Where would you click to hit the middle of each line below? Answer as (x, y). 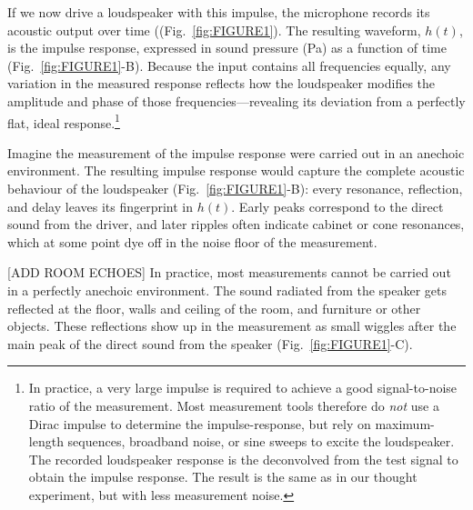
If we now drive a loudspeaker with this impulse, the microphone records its (219, 12)
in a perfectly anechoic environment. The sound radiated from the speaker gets (227, 290)
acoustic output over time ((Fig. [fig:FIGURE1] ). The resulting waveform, (214, 30)
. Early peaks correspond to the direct (337, 206)
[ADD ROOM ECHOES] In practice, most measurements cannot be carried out (229, 272)
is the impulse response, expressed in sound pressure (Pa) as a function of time (227, 48)
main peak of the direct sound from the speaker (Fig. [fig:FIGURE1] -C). (210, 343)
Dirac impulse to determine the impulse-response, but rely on (200, 423)
